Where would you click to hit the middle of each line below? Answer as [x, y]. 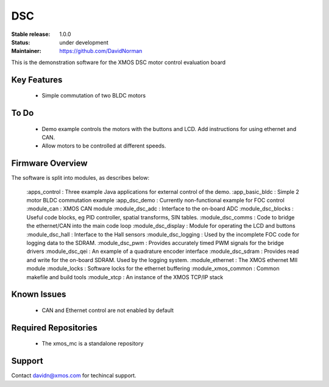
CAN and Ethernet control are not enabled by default [108, 310]
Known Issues [39, 295]
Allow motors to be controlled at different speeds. [104, 146]
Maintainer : [27, 51]
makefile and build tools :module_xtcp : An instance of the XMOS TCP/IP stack [125, 277]
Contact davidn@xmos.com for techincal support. [74, 375]
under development [84, 42]
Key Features [37, 80]
